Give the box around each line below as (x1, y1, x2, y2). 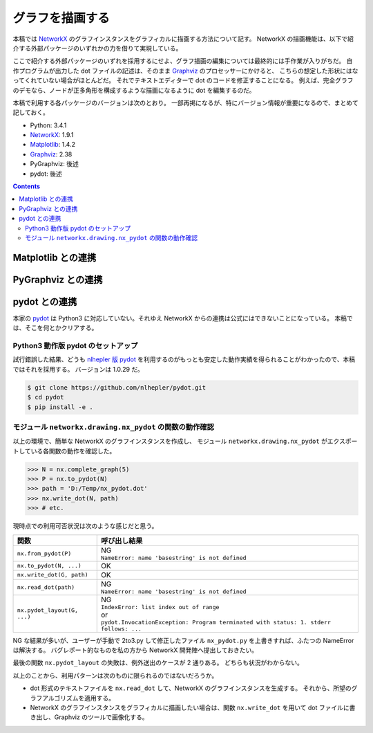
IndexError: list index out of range (100, 603, 220, 610)
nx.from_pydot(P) (17, 550, 72, 557)
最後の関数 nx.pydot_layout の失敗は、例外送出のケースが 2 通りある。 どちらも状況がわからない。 (12, 658, 303, 667)
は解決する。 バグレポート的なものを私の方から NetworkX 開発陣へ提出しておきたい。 (12, 646, 258, 654)
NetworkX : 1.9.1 (30, 131, 74, 139)
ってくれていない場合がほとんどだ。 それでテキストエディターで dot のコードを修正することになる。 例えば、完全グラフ (12, 76, 354, 84)
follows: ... (100, 625, 142, 633)
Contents (12, 182, 41, 190)
